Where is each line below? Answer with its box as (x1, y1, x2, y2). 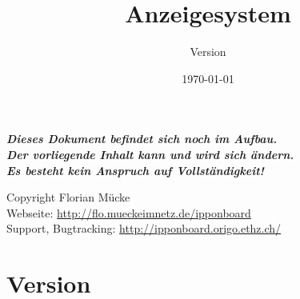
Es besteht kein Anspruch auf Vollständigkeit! (6, 161, 264, 178)
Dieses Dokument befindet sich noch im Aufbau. (6, 130, 278, 147)
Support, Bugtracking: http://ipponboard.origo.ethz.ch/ (6, 220, 282, 237)
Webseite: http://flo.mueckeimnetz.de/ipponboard (6, 204, 251, 221)
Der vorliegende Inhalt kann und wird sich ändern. (6, 146, 294, 162)
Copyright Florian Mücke (6, 189, 130, 205)
